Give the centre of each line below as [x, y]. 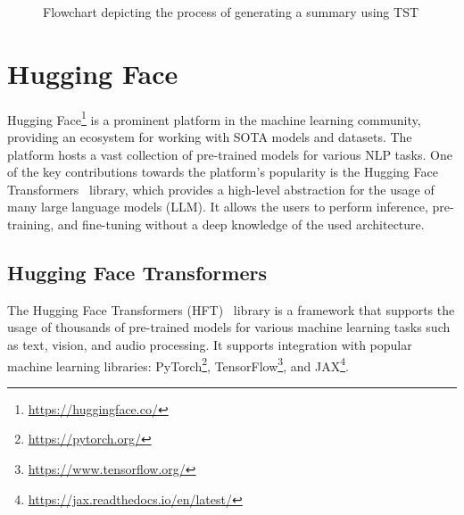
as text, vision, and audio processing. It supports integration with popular [210, 344]
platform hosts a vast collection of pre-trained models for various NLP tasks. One [230, 154]
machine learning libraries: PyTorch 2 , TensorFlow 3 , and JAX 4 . [178, 364]
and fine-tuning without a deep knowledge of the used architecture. [241, 224]
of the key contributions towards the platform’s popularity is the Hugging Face [223, 172]
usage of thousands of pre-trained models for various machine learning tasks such [229, 327]
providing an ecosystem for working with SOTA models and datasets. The [210, 136]
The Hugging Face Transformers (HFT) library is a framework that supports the [231, 309]
